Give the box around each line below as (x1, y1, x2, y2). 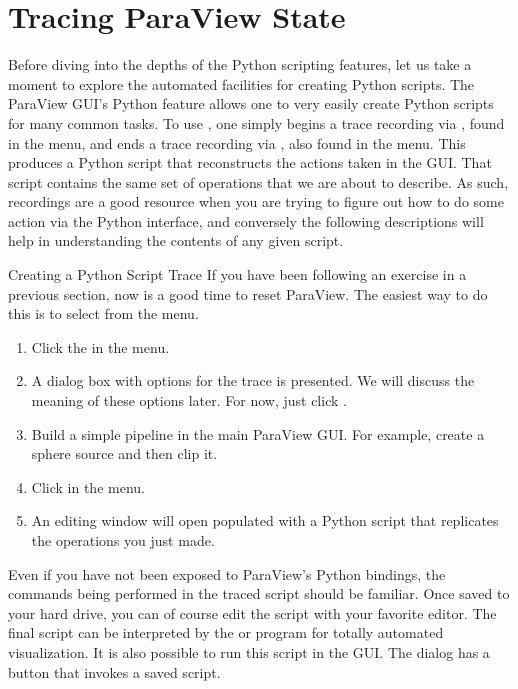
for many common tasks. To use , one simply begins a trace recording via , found (8, 112, 505, 133)
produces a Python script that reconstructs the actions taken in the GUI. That (8, 152, 492, 173)
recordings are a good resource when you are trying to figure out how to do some (8, 191, 504, 212)
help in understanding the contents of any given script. (8, 230, 344, 251)
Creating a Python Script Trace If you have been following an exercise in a (8, 264, 467, 285)
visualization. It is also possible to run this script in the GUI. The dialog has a (8, 641, 490, 662)
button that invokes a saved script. (8, 661, 221, 682)
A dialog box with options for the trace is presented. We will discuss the (31, 370, 475, 391)
